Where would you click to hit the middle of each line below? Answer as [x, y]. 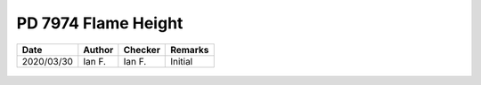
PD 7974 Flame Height [100, 23]
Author [98, 50]
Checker [142, 50]
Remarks [190, 50]
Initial [182, 61]
